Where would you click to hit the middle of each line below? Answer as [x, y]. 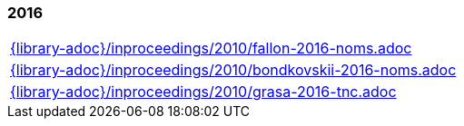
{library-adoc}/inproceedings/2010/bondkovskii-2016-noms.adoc [233, 70]
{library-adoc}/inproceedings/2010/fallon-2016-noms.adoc [211, 48]
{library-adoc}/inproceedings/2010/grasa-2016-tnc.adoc [203, 92]
